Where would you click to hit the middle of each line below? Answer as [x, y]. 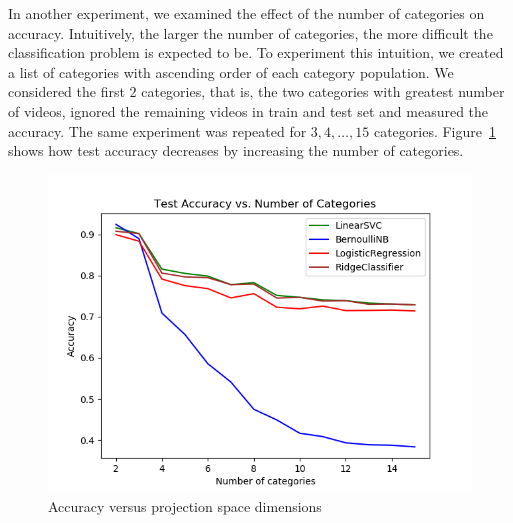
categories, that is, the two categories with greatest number [323, 91]
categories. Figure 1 [434, 130]
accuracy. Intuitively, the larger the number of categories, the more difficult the [250, 32]
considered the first [66, 91]
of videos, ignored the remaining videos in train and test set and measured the [248, 110]
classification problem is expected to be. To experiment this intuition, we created [256, 52]
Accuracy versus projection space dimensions [185, 506]
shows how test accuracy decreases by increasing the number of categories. [236, 150]
